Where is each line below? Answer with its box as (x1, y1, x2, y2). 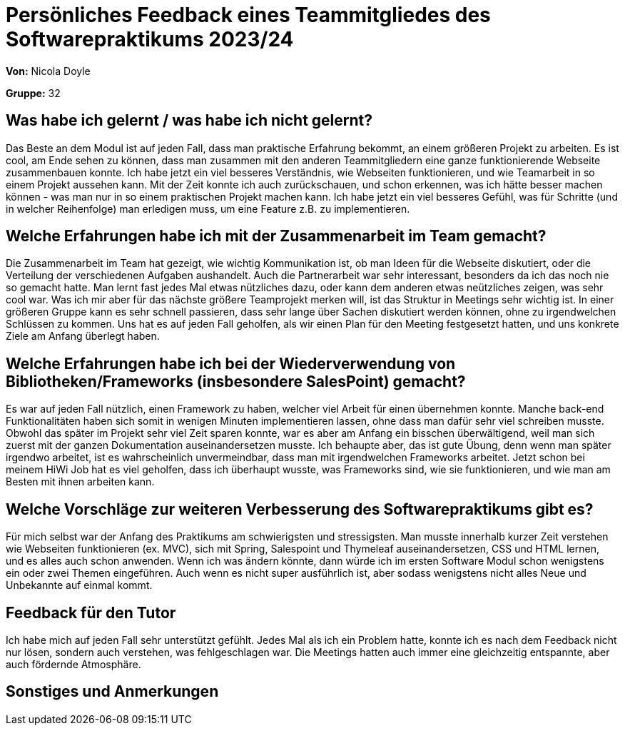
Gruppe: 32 (6, 86, 61, 99)
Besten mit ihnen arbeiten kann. (6, 475, 155, 488)
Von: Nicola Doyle (6, 64, 91, 77)
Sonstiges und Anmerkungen (6, 682, 219, 701)
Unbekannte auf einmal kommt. (6, 579, 153, 592)
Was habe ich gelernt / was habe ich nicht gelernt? (6, 111, 372, 130)
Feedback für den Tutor (6, 603, 176, 622)
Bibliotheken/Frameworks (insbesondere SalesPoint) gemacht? (6, 372, 466, 390)
